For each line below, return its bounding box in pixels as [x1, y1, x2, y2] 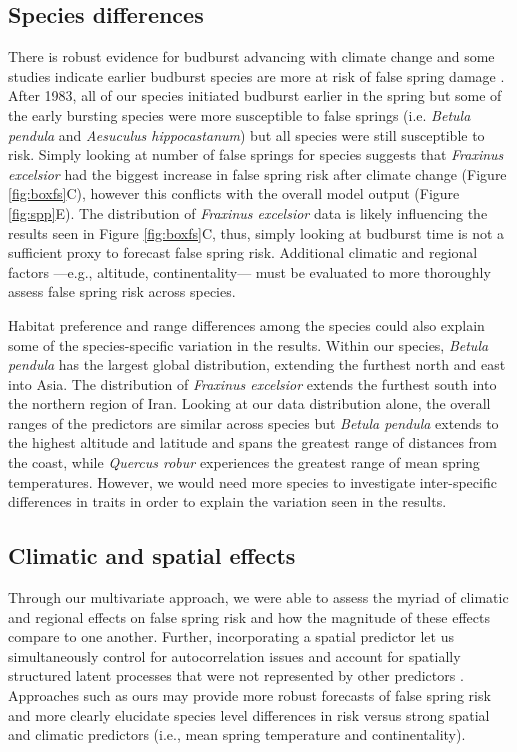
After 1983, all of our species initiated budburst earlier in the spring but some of [8, 85, 502, 106]
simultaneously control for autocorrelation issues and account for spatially [8, 645, 461, 666]
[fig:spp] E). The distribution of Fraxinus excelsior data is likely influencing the [8, 202, 488, 223]
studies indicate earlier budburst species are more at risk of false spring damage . [8, 65, 505, 86]
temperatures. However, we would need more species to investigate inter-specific [8, 471, 497, 492]
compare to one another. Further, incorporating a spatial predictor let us [8, 626, 454, 647]
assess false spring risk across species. [8, 281, 236, 302]
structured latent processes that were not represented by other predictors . [8, 665, 464, 686]
